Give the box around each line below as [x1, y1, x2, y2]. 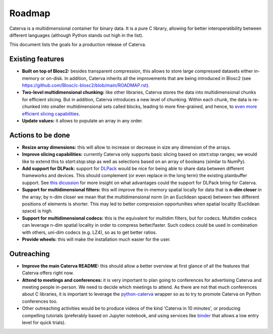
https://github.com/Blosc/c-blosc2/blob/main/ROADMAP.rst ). [22, 82, 150, 89]
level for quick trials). [22, 319, 66, 325]
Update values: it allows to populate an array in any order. [22, 117, 144, 123]
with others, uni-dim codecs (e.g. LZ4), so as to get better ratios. [22, 229, 157, 235]
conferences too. [22, 298, 58, 304]
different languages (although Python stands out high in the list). [9, 32, 144, 38]
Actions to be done [9, 131, 70, 139]
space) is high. [22, 208, 53, 214]
